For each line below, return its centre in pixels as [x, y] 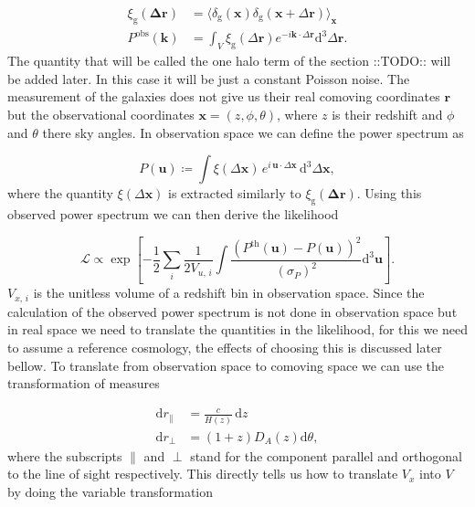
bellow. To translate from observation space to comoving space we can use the [226, 365]
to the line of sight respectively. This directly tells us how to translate [203, 474]
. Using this [389, 193]
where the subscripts [65, 455]
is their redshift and [387, 114]
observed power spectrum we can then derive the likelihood [173, 213]
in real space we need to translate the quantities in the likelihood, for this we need [238, 329]
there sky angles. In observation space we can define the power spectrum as [253, 132]
